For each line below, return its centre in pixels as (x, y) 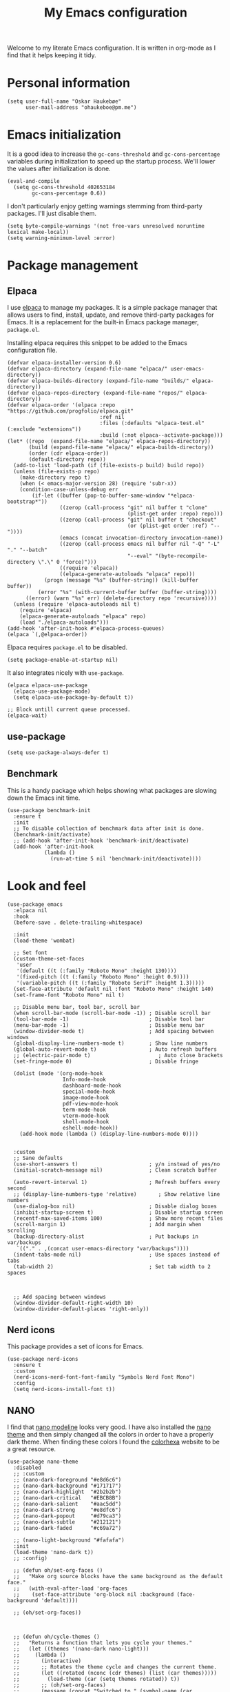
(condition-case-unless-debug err (69, 490)
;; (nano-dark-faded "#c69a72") (67, 1528)
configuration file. (32, 351)
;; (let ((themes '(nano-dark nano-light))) (81, 1649)
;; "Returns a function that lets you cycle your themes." (103, 1643)
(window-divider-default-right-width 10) (74, 1303)
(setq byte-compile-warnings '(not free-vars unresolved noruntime (106, 226)
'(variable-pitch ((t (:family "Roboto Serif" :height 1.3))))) (111, 983)
